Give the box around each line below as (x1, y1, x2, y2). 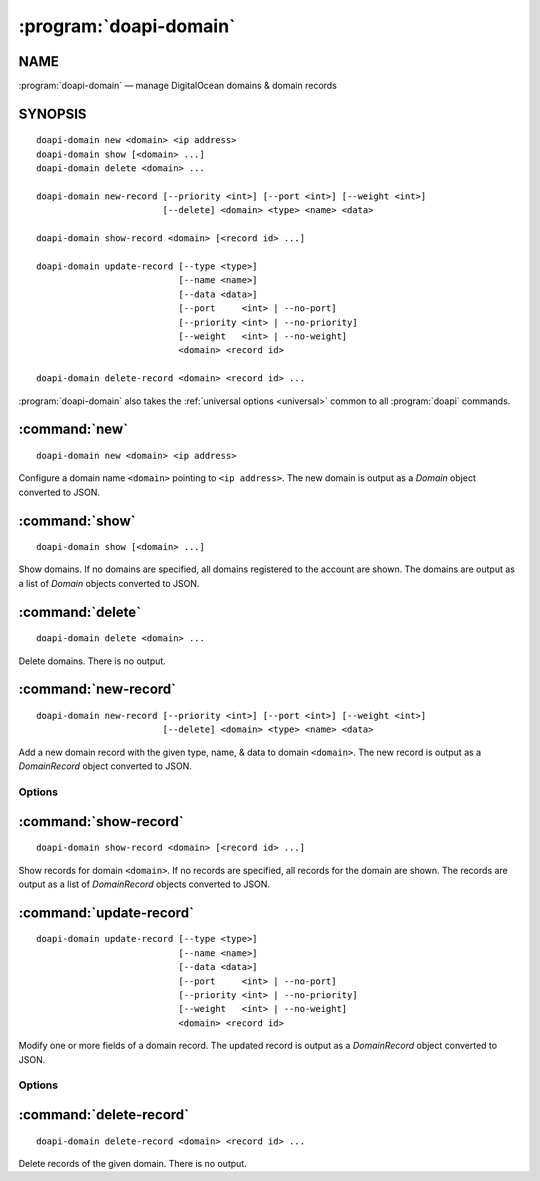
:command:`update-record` (18, 904, 195, 921)
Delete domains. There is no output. (18, 655, 167, 667)
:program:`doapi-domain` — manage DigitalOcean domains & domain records (18, 80, 337, 92)
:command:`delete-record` (18, 1106, 190, 1123)
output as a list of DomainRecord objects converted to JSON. (18, 878, 270, 890)
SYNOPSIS (18, 105, 87, 122)
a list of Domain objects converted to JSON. (18, 577, 200, 589)
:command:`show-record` (18, 813, 184, 830)
